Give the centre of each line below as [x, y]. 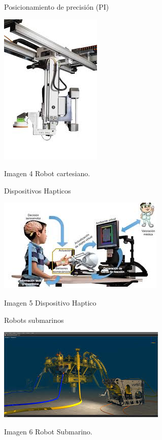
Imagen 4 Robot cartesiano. [47, 173]
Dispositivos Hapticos [38, 190]
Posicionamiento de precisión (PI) [57, 7]
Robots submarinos [34, 320]
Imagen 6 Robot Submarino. [48, 431]
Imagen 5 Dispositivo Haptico [50, 302]
